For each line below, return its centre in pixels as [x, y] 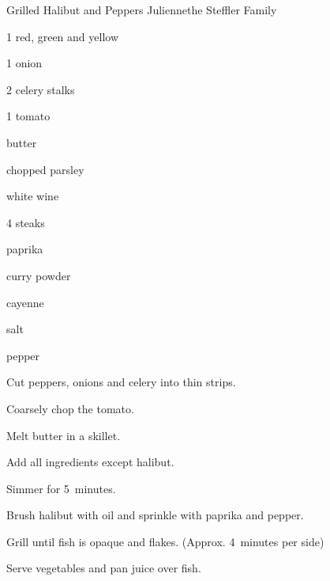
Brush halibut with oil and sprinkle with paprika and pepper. [155, 515]
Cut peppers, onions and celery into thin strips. [121, 382]
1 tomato [28, 116]
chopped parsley [45, 169]
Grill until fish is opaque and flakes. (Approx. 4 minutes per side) [165, 541]
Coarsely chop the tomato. [70, 408]
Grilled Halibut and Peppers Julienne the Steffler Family [142, 9]
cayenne [25, 302]
